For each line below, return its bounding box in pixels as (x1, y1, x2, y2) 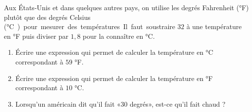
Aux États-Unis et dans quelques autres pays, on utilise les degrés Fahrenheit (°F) (4, 2, 249, 12)
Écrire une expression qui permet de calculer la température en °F (15, 73, 213, 83)
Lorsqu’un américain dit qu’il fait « (15, 98, 121, 109)
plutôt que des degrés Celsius (4, 12, 91, 22)
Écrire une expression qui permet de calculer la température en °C (15, 47, 214, 57)
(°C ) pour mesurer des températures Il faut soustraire (4, 21, 176, 32)
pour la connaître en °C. (83, 31, 155, 41)
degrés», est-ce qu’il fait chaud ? (129, 98, 226, 109)
